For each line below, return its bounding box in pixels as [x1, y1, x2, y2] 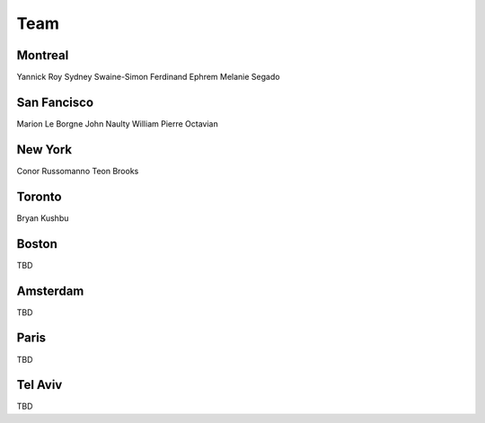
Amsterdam [16, 283, 84, 298]
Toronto [16, 189, 62, 204]
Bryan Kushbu [16, 212, 69, 224]
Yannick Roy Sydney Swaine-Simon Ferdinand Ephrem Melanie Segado [16, 72, 280, 83]
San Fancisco [16, 94, 94, 110]
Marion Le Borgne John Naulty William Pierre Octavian [16, 118, 219, 129]
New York [16, 142, 73, 157]
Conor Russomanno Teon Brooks [16, 165, 139, 176]
